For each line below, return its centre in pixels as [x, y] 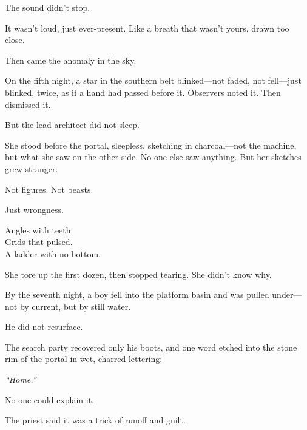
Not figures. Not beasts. [49, 189]
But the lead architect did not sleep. [72, 125]
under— [287, 294]
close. [15, 40]
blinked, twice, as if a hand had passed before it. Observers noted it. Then [143, 92]
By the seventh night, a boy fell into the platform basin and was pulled [137, 294]
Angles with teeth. [39, 230]
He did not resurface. [44, 327]
